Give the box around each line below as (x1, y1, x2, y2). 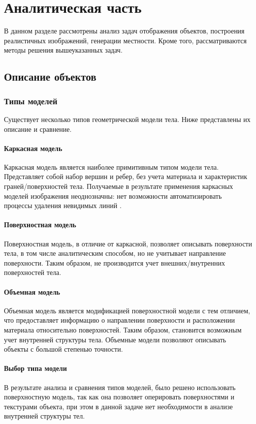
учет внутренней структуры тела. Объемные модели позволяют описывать (4, 334, 226, 344)
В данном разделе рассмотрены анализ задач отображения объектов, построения (4, 26, 245, 36)
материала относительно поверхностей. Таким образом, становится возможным (4, 325, 242, 335)
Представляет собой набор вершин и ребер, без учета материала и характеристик (4, 171, 248, 182)
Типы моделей (4, 94, 58, 107)
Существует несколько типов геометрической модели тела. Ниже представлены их (4, 114, 251, 124)
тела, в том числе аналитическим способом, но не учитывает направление (4, 248, 226, 258)
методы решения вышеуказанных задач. (4, 45, 123, 55)
